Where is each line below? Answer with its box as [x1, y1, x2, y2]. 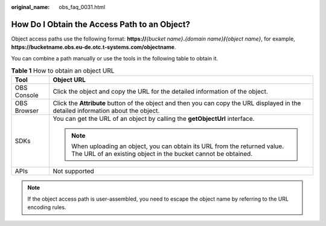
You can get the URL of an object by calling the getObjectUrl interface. [53, 115, 255, 123]
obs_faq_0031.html [59, 4, 106, 10]
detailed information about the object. [53, 106, 160, 115]
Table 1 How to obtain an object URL [11, 66, 115, 75]
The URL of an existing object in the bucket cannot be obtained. [71, 150, 253, 158]
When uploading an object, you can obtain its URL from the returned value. [71, 142, 284, 150]
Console [14, 91, 39, 100]
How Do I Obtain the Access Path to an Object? [11, 19, 190, 30]
